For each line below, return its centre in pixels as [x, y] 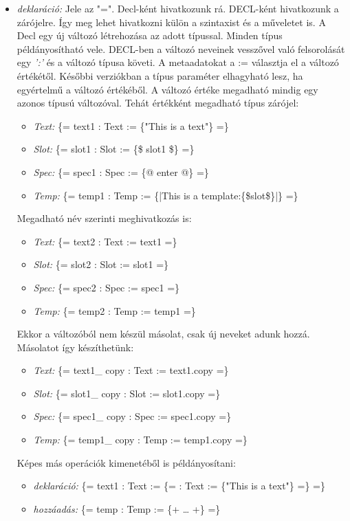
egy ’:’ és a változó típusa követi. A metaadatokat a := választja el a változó [178, 62]
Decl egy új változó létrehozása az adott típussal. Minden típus [150, 35]
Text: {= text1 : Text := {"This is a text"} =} [131, 125]
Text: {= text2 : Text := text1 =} [105, 241]
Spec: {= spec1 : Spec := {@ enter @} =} [121, 171]
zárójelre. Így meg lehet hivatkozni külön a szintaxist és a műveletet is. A [171, 22]
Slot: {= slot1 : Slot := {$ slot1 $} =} [114, 149]
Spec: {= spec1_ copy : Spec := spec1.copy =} [132, 416]
